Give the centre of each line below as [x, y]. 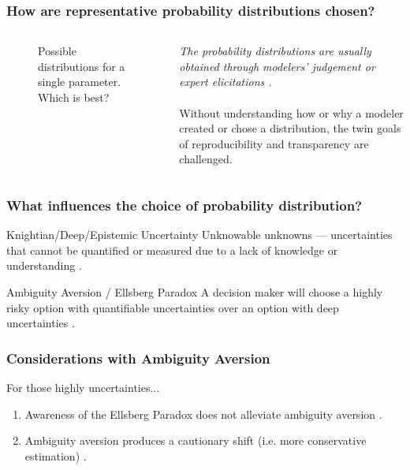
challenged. [206, 159]
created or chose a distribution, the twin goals [290, 128]
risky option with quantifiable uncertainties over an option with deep [173, 307]
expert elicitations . [225, 82]
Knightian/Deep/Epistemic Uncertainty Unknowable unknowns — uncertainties [199, 235]
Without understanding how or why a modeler [291, 112]
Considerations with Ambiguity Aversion [138, 358]
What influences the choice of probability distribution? [184, 205]
